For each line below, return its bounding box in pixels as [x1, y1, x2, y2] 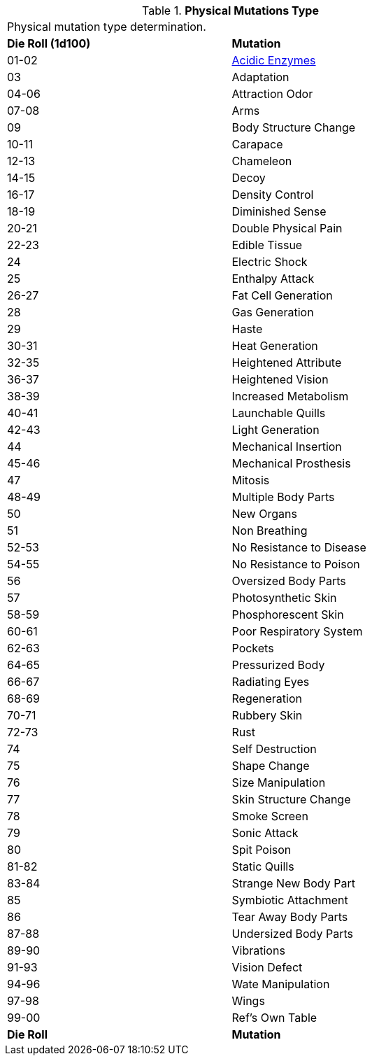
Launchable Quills [231, 406, 326, 420]
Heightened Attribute [231, 356, 342, 370]
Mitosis [231, 473, 270, 487]
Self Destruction [231, 742, 317, 756]
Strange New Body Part [231, 876, 355, 890]
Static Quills [231, 859, 294, 873]
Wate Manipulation [231, 977, 330, 991]
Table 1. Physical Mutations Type [142, 3, 319, 17]
